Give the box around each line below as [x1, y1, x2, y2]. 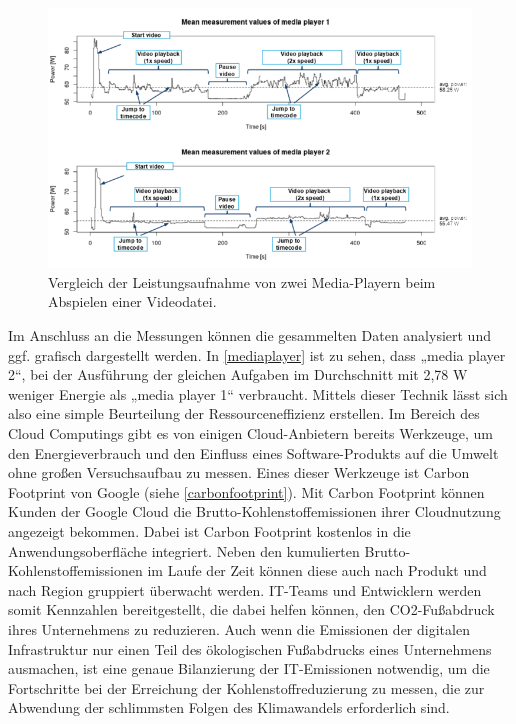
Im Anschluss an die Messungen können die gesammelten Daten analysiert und [8, 325, 491, 346]
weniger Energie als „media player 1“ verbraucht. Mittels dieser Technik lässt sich [8, 383, 508, 404]
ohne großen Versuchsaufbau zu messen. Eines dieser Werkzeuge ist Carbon [8, 462, 470, 483]
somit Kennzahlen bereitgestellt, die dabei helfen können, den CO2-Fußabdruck [8, 599, 495, 620]
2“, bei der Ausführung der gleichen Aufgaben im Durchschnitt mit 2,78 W [8, 364, 468, 385]
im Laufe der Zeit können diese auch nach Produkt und [147, 560, 487, 581]
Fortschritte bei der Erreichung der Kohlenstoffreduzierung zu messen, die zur [8, 677, 485, 698]
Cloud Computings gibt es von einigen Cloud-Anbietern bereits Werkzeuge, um [8, 423, 493, 444]
